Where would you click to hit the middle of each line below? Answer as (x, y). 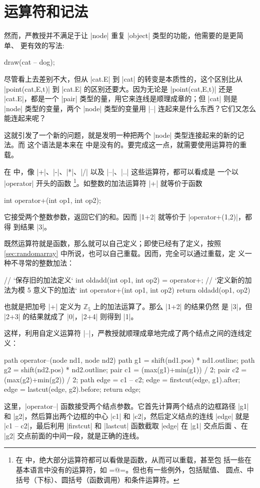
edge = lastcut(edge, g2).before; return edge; (72, 389)
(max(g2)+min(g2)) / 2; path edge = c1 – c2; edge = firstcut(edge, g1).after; (122, 379)
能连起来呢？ (25, 118)
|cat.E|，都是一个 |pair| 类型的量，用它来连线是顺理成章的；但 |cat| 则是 (121, 98)
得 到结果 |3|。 (28, 226)
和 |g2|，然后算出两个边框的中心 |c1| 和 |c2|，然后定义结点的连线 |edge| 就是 (127, 416)
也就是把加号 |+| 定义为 (42, 306)
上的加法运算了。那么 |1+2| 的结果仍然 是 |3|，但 (173, 306)
